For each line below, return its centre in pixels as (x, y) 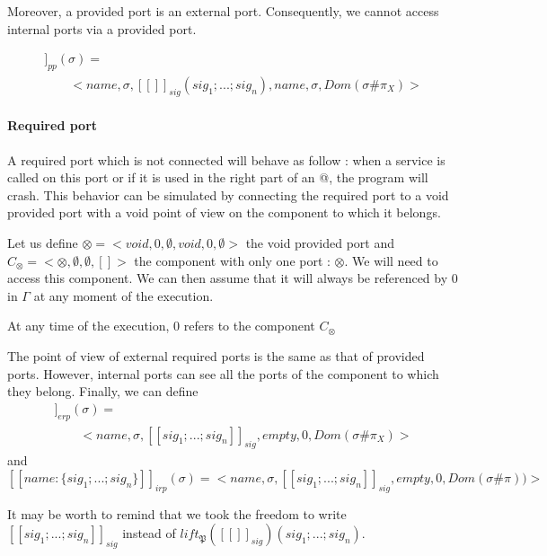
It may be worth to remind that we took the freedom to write (177, 513)
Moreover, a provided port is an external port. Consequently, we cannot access (223, 11)
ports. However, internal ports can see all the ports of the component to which (223, 373)
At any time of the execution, (88, 326)
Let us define (43, 243)
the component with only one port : (232, 260)
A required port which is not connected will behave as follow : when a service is (226, 159)
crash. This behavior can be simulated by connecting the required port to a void (228, 194)
